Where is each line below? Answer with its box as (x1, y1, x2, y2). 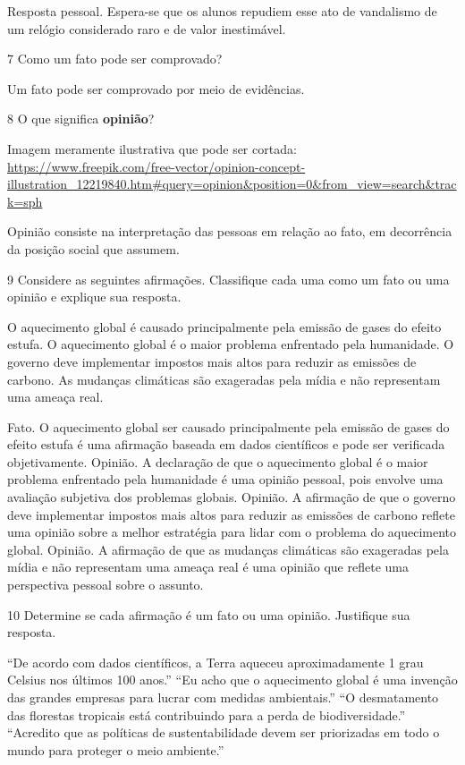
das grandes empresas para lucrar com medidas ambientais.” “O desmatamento (7, 688, 439, 706)
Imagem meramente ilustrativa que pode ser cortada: (7, 139, 297, 157)
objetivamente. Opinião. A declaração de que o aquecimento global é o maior (7, 452, 428, 471)
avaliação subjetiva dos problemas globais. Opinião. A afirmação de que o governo (7, 488, 456, 506)
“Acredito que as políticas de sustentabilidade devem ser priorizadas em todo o (7, 723, 440, 742)
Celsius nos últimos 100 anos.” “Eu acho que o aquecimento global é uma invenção (7, 670, 458, 689)
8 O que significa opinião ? (7, 109, 155, 128)
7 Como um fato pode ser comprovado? (7, 49, 223, 68)
